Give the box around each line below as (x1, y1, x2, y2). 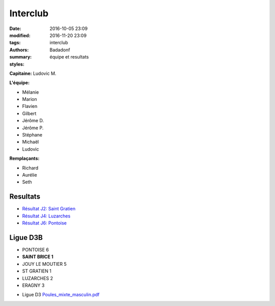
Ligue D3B (9, 233, 43, 242)
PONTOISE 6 (22, 246, 49, 253)
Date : (9, 25, 21, 32)
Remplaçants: (9, 155, 40, 161)
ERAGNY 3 (22, 282, 45, 288)
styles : (9, 61, 25, 67)
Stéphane (22, 132, 43, 138)
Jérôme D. (22, 118, 44, 124)
